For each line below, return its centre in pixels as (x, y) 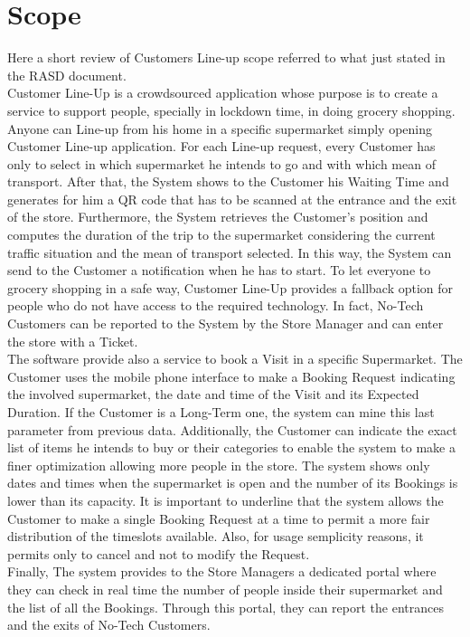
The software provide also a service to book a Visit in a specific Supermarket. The (235, 359)
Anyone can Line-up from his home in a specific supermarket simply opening (220, 128)
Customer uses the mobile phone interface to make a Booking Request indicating (231, 376)
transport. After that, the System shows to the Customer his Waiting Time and (228, 181)
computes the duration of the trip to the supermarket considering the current (221, 235)
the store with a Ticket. (73, 341)
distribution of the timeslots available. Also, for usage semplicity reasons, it (216, 536)
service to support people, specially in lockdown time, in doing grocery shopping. (231, 110)
